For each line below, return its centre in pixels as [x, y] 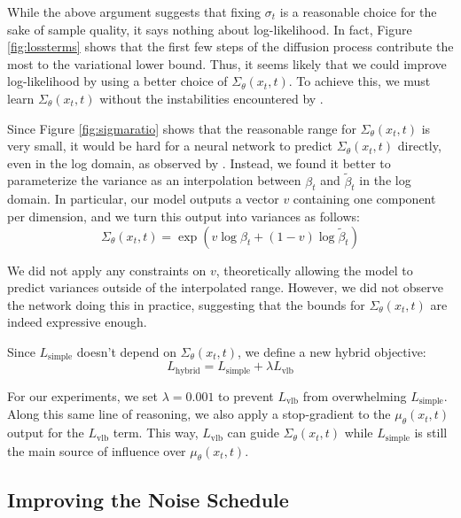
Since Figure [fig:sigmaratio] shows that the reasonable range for [182, 128]
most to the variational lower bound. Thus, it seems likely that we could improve [227, 63]
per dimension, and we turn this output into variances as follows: [184, 216]
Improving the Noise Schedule [148, 499]
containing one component [364, 199]
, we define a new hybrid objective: [332, 351]
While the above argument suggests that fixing [134, 12]
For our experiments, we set [83, 395]
